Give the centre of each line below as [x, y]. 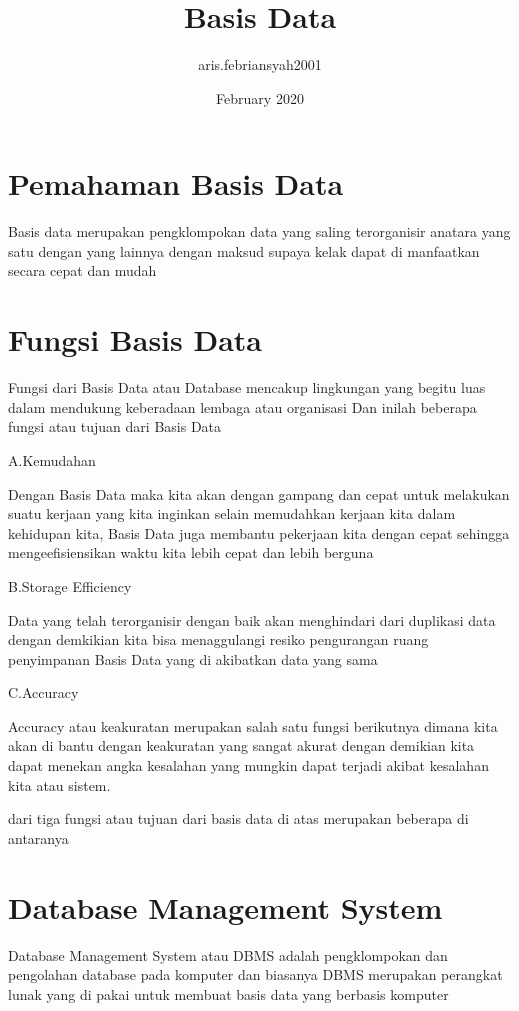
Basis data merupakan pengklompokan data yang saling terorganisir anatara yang [259, 231]
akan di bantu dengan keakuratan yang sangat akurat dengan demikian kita [241, 745]
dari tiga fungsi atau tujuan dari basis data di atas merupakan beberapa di [238, 818]
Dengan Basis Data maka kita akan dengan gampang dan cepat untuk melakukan [259, 493]
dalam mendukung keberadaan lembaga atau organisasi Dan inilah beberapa [242, 406]
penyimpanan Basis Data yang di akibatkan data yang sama [193, 658]
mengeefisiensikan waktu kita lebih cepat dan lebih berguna [191, 552]
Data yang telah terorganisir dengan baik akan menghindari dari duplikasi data [252, 619]
